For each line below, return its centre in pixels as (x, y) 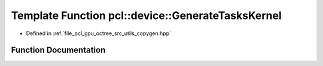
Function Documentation (58, 50)
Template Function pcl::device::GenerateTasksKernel (146, 15)
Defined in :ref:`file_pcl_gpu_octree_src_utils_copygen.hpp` (99, 33)
